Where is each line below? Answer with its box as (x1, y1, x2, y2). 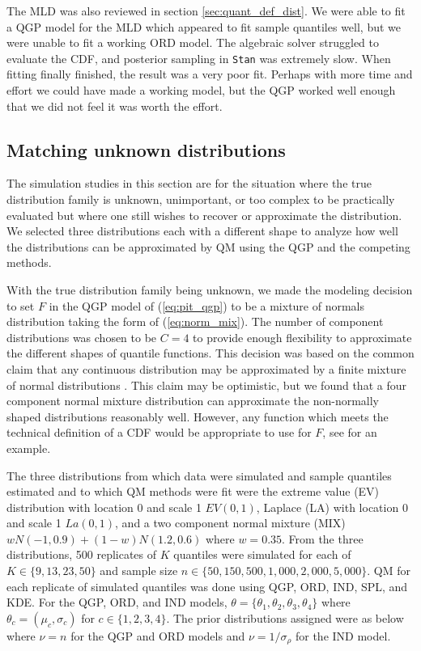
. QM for (367, 562, 410, 579)
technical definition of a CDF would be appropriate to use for (6, 424, 312, 441)
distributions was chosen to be (6, 328, 157, 345)
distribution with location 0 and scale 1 (6, 498, 202, 515)
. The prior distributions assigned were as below (166, 609, 404, 626)
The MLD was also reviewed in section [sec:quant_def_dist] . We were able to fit (6, 2, 406, 19)
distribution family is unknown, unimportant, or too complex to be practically (6, 191, 395, 208)
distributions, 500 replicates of (6, 546, 157, 563)
